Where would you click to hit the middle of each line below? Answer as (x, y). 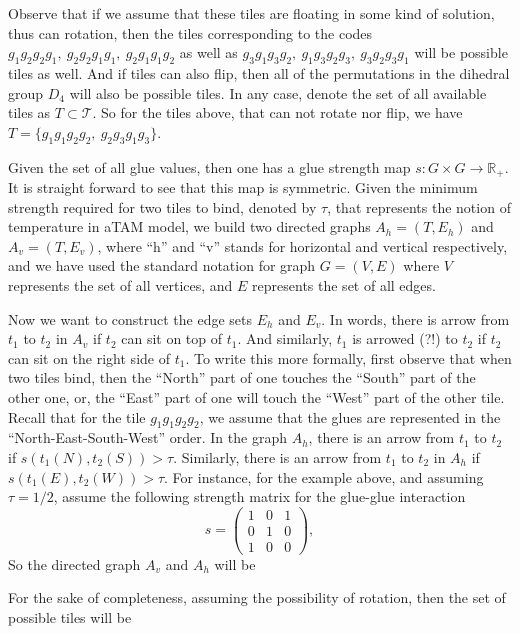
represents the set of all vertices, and (120, 284)
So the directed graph (74, 563)
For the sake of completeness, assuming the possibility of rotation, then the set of (257, 597)
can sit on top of (172, 338)
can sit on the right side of (89, 357)
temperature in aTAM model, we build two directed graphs (189, 226)
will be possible (461, 52)
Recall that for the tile (77, 416)
